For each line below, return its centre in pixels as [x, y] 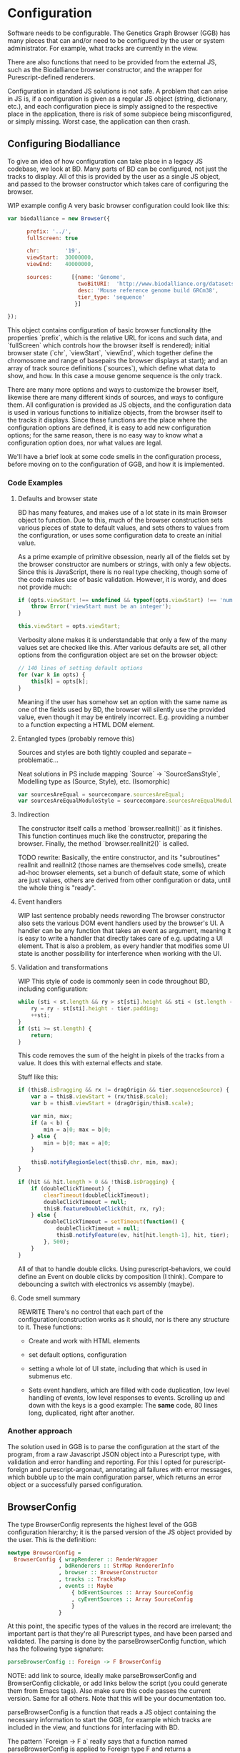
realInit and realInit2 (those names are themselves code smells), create [122, 865]
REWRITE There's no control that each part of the [90, 1312]
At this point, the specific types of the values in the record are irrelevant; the [120, 1626]
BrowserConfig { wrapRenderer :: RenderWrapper [86, 1559]
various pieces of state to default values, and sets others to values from [123, 528]
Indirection [34, 815]
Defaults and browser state [57, 498]
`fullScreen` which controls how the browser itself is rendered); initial [109, 345]
